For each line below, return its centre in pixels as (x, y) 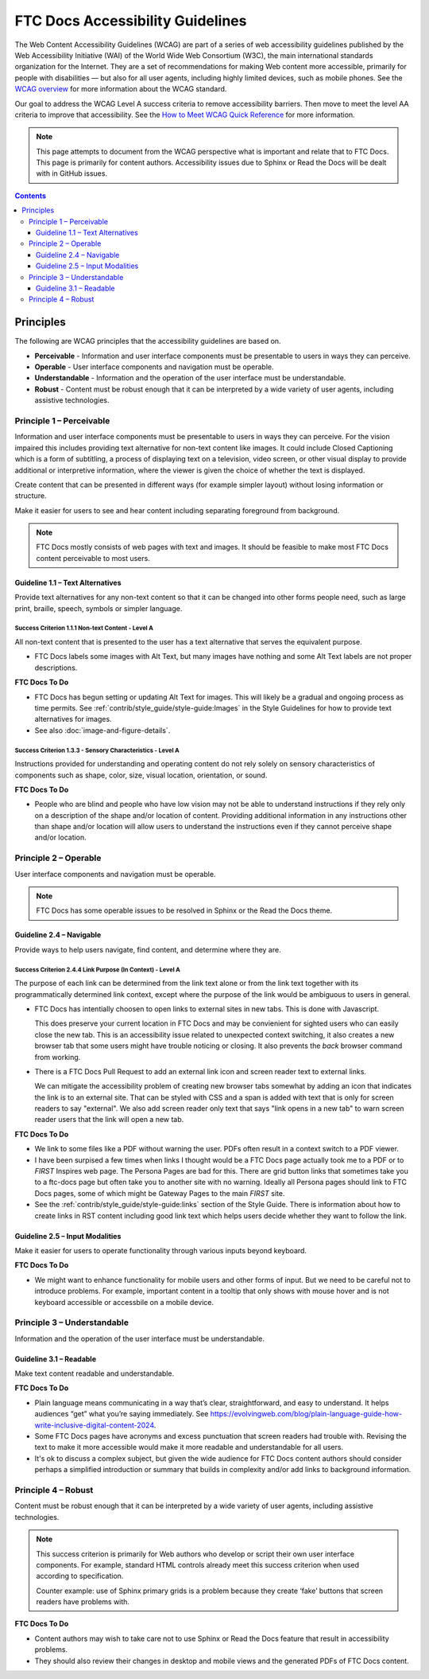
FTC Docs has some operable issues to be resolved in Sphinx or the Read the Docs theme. (184, 910)
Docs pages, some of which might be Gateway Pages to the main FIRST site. (160, 1193)
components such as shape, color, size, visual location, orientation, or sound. (141, 775)
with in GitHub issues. (71, 173)
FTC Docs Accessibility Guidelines (131, 21)
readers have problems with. (83, 1602)
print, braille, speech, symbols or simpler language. (99, 608)
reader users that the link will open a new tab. (109, 1120)
